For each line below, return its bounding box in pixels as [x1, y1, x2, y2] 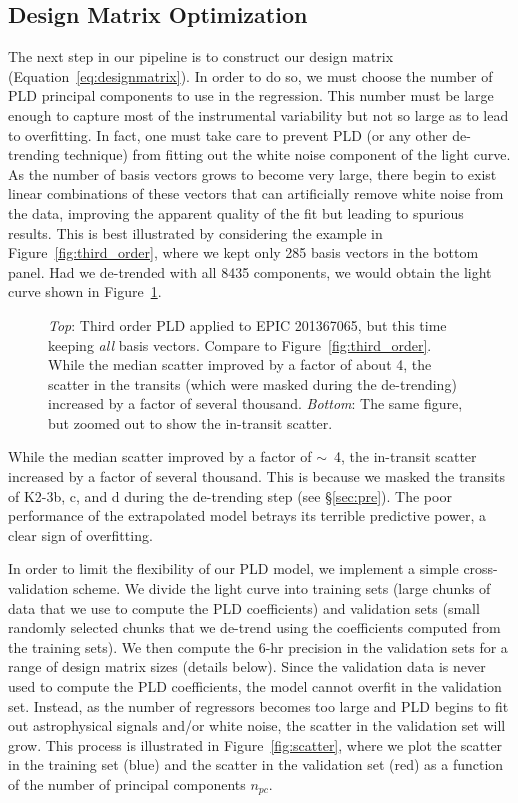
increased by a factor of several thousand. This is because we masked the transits [8, 466, 506, 487]
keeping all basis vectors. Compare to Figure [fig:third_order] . [48, 334, 432, 355]
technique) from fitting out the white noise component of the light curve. [64, 144, 511, 165]
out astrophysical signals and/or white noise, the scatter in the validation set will [8, 715, 506, 736]
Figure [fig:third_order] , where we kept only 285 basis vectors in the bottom [8, 242, 479, 263]
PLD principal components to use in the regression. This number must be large [8, 85, 494, 106]
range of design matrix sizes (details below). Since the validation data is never [8, 656, 486, 677]
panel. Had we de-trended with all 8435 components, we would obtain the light [8, 261, 492, 282]
